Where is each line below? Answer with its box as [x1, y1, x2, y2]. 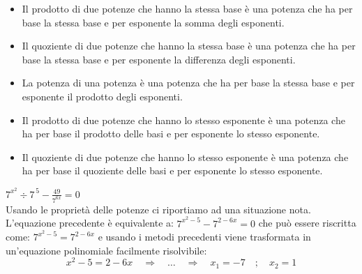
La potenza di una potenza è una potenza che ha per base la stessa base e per [22, 75, 355, 90]
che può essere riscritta [258, 215, 356, 230]
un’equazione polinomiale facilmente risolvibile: [6, 243, 207, 257]
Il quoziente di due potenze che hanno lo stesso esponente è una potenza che [22, 149, 349, 164]
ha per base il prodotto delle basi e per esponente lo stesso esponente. [22, 126, 320, 141]
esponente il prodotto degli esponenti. [22, 89, 183, 103]
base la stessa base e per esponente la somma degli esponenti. [22, 15, 285, 29]
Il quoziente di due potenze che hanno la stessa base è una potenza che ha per [22, 38, 356, 53]
